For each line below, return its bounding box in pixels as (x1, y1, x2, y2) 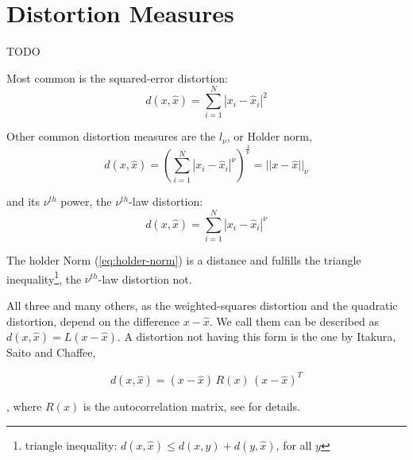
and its (6, 193, 41, 210)
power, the (60, 193, 112, 210)
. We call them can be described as (209, 312, 380, 329)
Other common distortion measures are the (6, 128, 216, 145)
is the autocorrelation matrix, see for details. (83, 398, 300, 415)
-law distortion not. (98, 270, 192, 287)
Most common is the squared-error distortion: (6, 69, 228, 86)
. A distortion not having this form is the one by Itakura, (117, 328, 396, 345)
